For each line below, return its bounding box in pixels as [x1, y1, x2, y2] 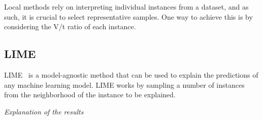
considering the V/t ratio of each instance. [4, 21, 136, 32]
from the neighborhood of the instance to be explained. [4, 89, 176, 100]
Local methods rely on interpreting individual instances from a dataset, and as [4, 2, 249, 12]
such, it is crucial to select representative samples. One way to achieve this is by [4, 11, 253, 22]
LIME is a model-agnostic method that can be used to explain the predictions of [4, 69, 258, 80]
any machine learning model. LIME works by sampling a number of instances [4, 79, 245, 90]
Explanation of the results [4, 106, 84, 116]
